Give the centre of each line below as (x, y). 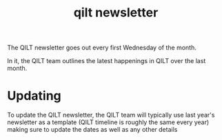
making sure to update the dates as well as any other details (92, 130)
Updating (34, 96)
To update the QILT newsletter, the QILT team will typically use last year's (111, 115)
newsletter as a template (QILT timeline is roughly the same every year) (108, 122)
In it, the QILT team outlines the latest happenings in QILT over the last (107, 61)
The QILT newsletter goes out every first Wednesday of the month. (102, 48)
